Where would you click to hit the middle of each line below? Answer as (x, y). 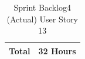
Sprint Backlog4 (42, 7)
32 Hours (57, 50)
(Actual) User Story (42, 19)
